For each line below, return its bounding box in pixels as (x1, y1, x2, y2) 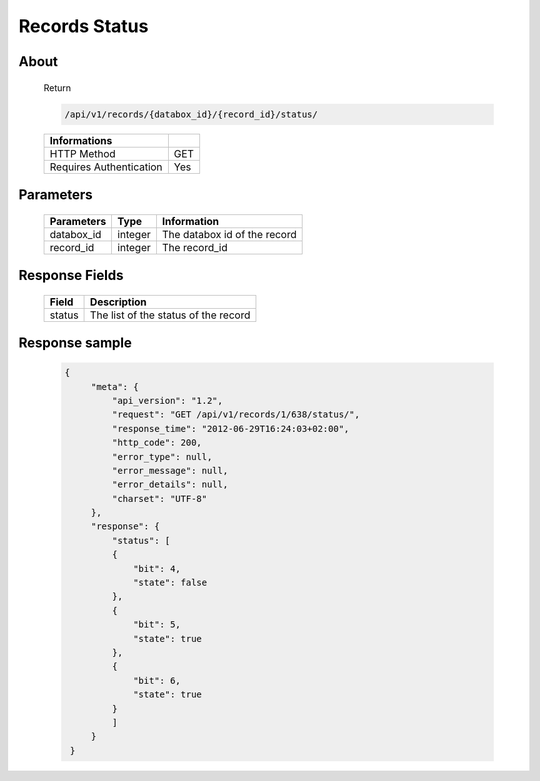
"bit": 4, (133, 563, 182, 574)
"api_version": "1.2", (111, 395, 224, 406)
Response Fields (18, 266, 124, 284)
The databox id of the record (161, 227, 297, 241)
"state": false (133, 577, 208, 589)
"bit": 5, (133, 619, 182, 630)
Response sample (18, 334, 132, 351)
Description (90, 295, 147, 309)
